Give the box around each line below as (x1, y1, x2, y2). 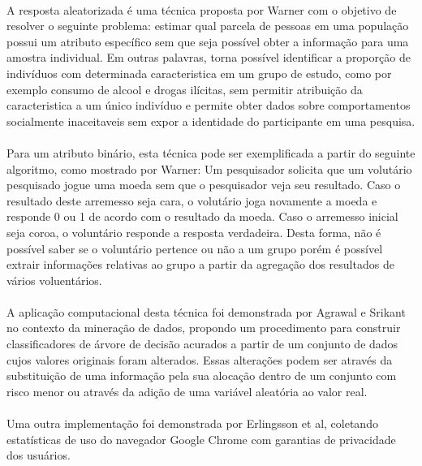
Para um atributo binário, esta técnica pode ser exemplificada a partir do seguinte (6, 144, 416, 161)
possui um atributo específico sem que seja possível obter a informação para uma (6, 32, 409, 50)
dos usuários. (6, 447, 71, 464)
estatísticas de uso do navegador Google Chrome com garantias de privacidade (6, 430, 396, 447)
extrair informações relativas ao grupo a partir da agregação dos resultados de (6, 256, 394, 273)
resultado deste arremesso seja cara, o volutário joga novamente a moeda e (6, 192, 377, 209)
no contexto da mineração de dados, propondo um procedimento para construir (6, 319, 401, 336)
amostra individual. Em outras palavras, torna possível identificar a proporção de (6, 49, 411, 66)
